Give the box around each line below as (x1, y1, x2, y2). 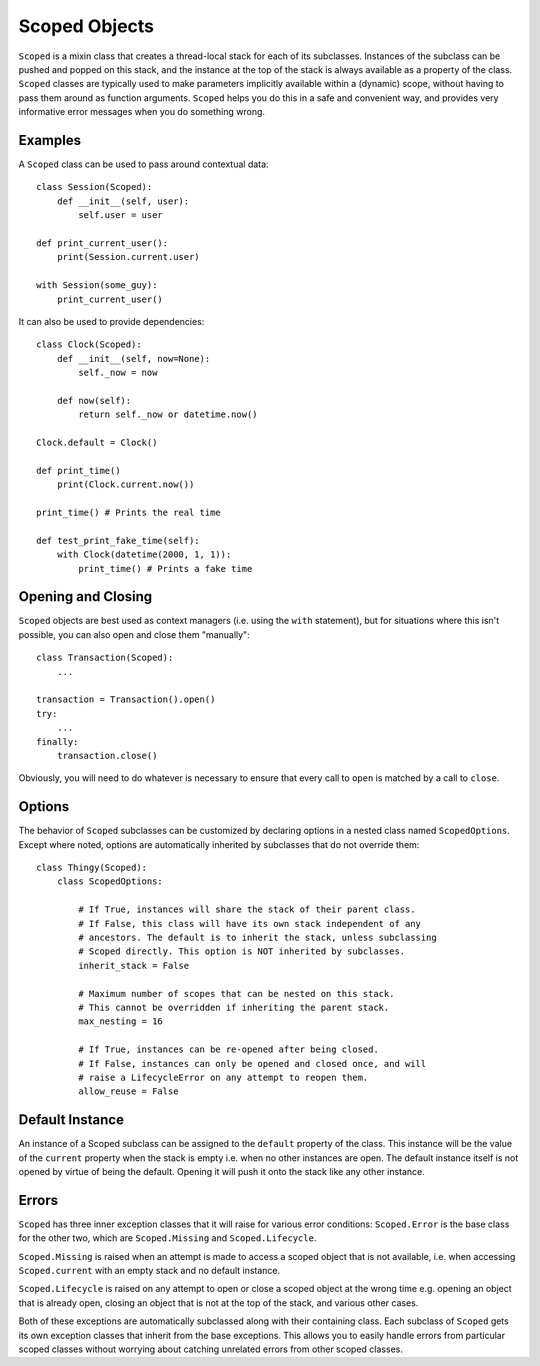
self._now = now (78, 367, 158, 379)
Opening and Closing (18, 588, 153, 605)
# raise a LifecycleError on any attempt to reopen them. (78, 1071, 369, 1083)
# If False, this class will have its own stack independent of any (78, 918, 422, 929)
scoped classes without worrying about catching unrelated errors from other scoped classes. (18, 1343, 404, 1355)
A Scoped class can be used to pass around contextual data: (18, 158, 269, 170)
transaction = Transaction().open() (36, 694, 216, 705)
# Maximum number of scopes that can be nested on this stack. (78, 988, 395, 999)
